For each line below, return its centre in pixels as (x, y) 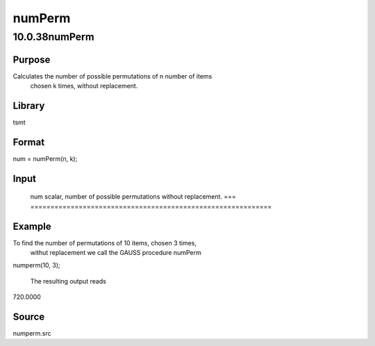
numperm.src (32, 333)
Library (29, 105)
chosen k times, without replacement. (84, 86)
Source (29, 317)
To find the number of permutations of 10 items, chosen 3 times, (105, 242)
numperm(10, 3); (36, 265)
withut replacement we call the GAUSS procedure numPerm (116, 253)
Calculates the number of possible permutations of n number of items (112, 76)
